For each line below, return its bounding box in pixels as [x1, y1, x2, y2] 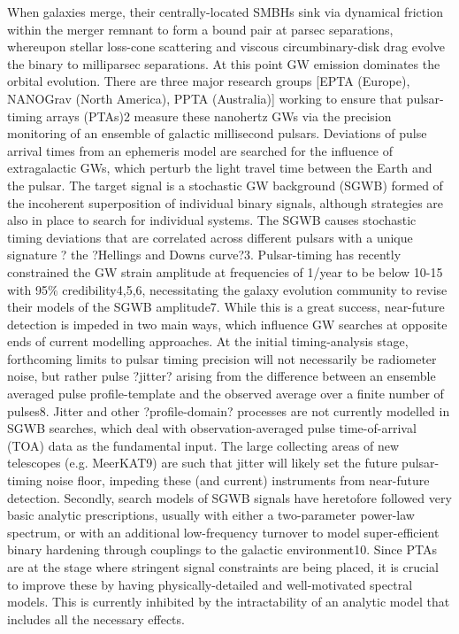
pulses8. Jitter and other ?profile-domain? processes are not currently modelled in [7, 401, 450, 420]
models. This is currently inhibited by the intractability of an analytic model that [7, 592, 450, 611]
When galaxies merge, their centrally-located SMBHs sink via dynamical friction [7, 3, 443, 20]
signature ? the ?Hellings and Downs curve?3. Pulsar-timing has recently [7, 245, 402, 264]
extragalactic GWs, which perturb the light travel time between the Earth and [7, 158, 432, 177]
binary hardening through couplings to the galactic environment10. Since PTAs [7, 540, 437, 559]
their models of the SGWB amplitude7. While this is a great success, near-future [7, 298, 445, 316]
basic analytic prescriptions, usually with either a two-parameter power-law [7, 506, 415, 524]
